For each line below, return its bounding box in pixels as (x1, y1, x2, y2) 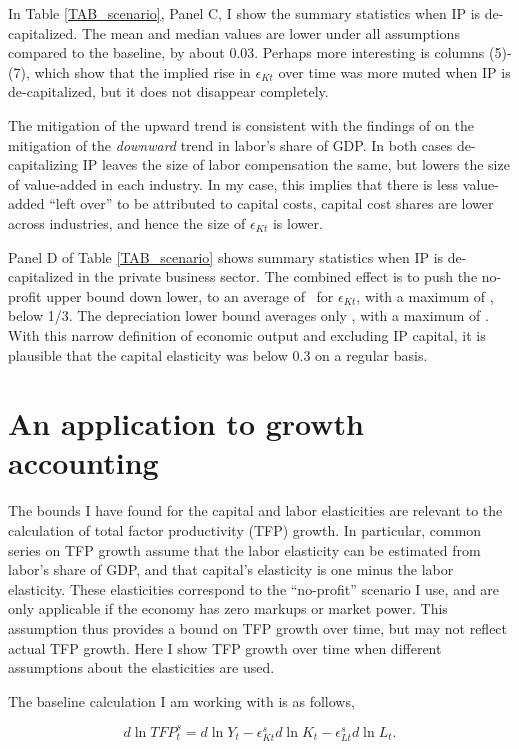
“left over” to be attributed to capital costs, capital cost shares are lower (49, 193, 494, 214)
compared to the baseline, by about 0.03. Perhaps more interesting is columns (8, 42, 485, 63)
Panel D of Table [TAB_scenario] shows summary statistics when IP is (8, 246, 444, 267)
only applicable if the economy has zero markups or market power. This (8, 598, 448, 619)
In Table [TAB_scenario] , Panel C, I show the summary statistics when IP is (8, 3, 481, 23)
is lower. (272, 212, 323, 233)
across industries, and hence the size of (8, 212, 246, 233)
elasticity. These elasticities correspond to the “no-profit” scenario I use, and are (8, 578, 500, 599)
